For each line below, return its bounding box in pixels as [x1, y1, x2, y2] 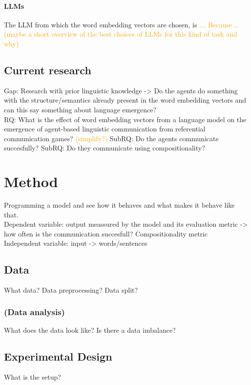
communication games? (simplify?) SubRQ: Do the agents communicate [4, 133, 219, 143]
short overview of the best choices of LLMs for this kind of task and [34, 29, 237, 39]
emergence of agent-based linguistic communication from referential [4, 124, 206, 134]
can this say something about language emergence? [4, 104, 157, 114]
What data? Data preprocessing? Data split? [4, 285, 138, 295]
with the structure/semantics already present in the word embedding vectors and [4, 95, 247, 105]
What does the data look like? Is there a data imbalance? [4, 325, 176, 335]
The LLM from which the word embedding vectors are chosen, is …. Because [4, 19, 232, 29]
